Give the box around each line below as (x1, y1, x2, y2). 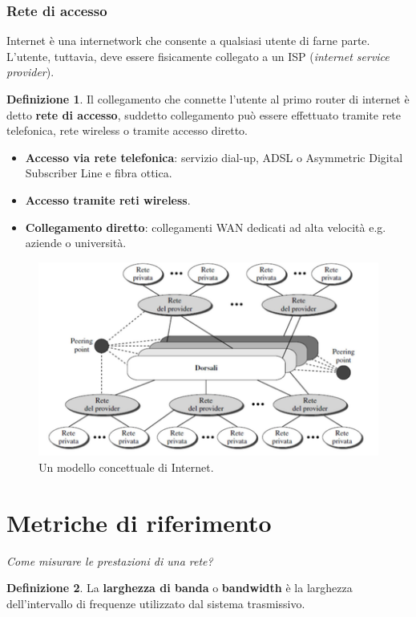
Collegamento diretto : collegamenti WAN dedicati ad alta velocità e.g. (25, 218, 386, 235)
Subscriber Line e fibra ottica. (25, 164, 172, 181)
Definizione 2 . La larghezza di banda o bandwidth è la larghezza (6, 579, 353, 596)
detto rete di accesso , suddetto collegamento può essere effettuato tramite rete (6, 106, 402, 123)
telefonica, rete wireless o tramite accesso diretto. (6, 122, 248, 139)
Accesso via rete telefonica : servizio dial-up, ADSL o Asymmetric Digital (25, 148, 403, 165)
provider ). (6, 63, 55, 80)
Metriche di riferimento (6, 505, 272, 538)
